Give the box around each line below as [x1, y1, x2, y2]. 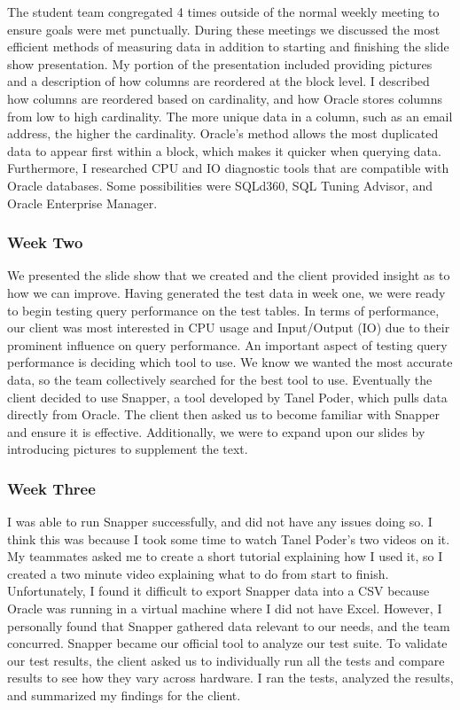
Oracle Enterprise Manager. [7, 193, 158, 212]
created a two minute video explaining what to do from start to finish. [7, 564, 389, 582]
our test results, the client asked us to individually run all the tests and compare [7, 651, 445, 669]
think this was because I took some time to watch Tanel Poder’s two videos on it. [7, 529, 450, 548]
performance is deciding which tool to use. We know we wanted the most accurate [7, 353, 453, 371]
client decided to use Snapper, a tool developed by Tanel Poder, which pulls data [7, 387, 448, 406]
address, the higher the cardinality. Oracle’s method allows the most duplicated [7, 124, 439, 143]
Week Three [7, 477, 96, 499]
